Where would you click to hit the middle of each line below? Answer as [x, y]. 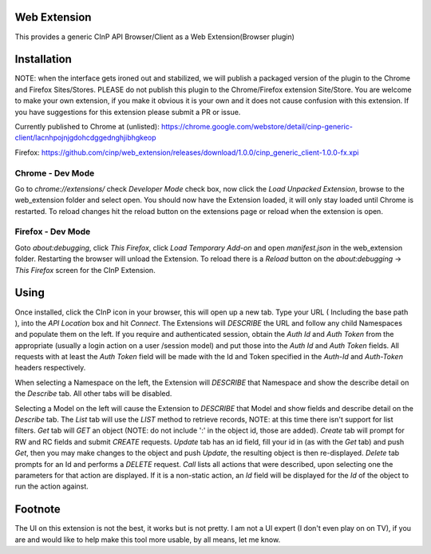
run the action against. [52, 486]
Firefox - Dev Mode [53, 231]
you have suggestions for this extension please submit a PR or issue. [128, 112]
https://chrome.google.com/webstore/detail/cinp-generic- [257, 126]
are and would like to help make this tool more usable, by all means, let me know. [148, 540]
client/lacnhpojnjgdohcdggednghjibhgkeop [85, 138]
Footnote [38, 510]
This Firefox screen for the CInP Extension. [85, 270]
